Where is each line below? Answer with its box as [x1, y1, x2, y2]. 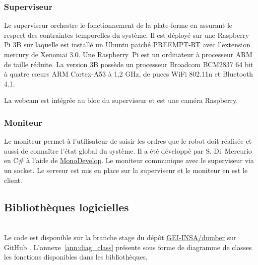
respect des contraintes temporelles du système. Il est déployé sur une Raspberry [4, 29, 249, 40]
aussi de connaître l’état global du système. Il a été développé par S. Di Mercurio [4, 145, 252, 156]
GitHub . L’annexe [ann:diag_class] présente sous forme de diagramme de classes [4, 242, 252, 252]
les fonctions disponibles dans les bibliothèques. [4, 252, 148, 262]
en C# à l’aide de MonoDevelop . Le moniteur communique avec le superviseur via [4, 155, 254, 166]
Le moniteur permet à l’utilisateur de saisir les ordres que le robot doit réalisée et [4, 136, 252, 146]
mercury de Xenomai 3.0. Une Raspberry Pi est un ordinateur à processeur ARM [4, 49, 253, 59]
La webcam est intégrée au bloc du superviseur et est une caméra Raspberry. [4, 95, 238, 105]
